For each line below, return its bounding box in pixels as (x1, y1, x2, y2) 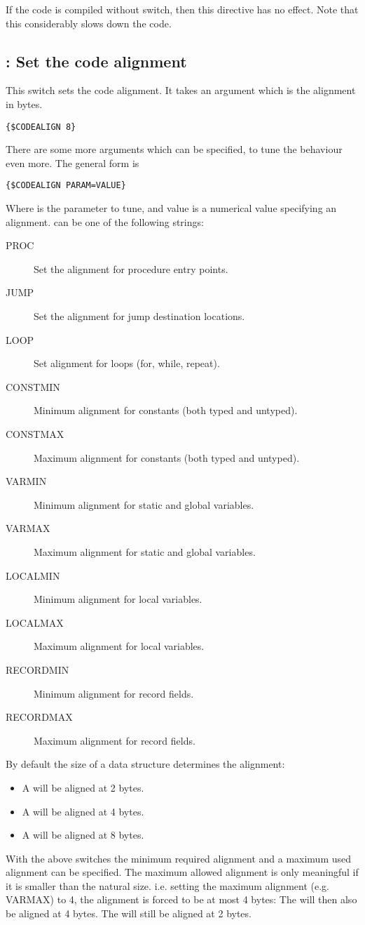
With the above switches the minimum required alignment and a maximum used (6, 851, 352, 865)
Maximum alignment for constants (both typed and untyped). (34, 450, 300, 465)
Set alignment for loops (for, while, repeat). (34, 356, 220, 371)
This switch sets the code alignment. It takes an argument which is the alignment (6, 83, 356, 98)
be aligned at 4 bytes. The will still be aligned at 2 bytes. (6, 906, 252, 921)
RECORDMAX (6, 710, 73, 724)
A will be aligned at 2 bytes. (22, 780, 144, 794)
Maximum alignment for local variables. (34, 639, 205, 653)
